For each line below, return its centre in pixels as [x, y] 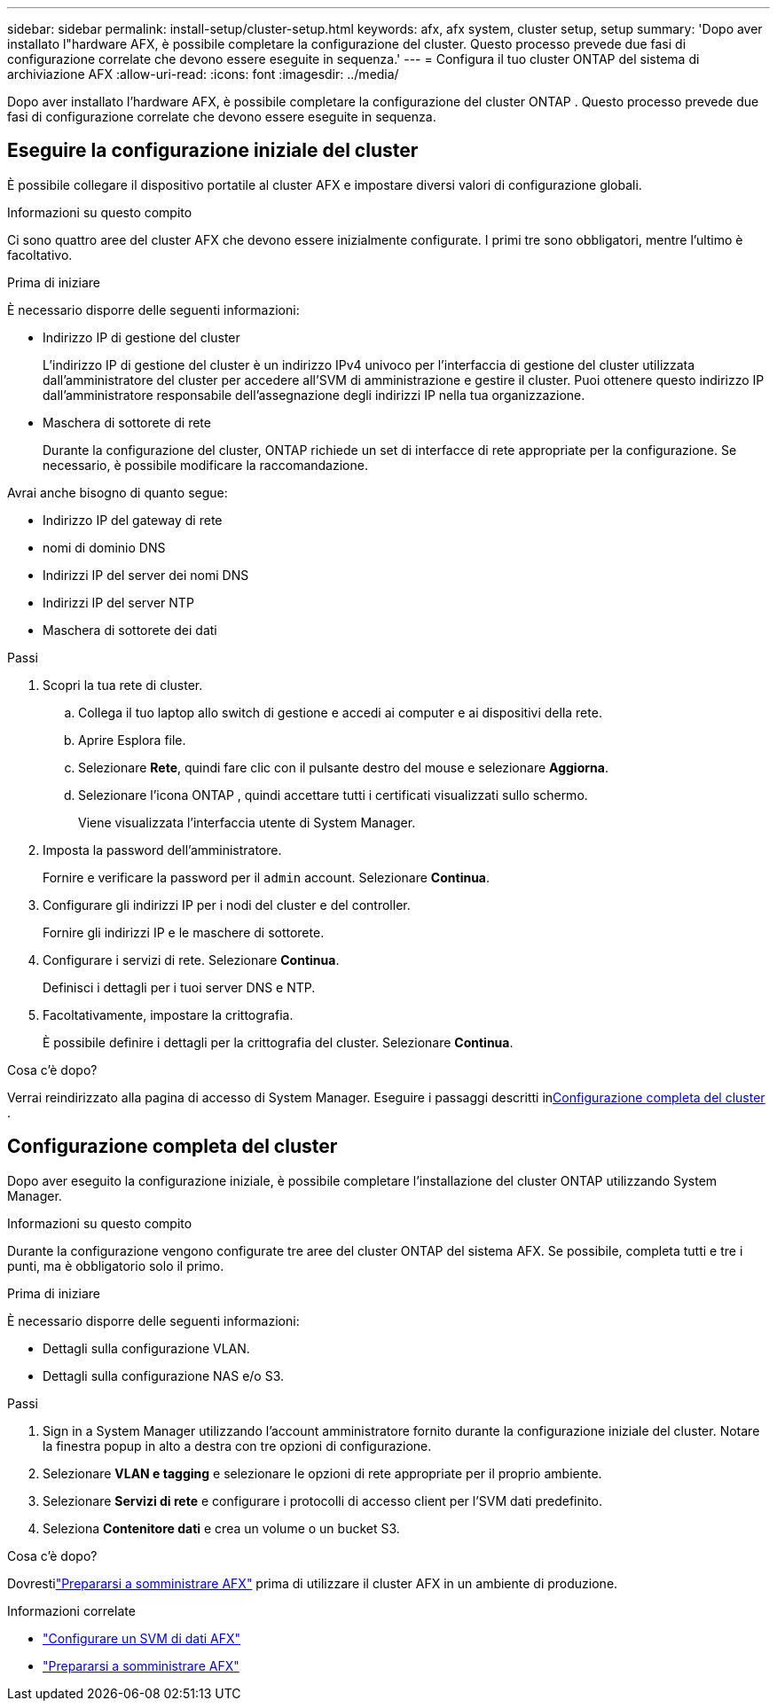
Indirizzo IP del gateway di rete [133, 520]
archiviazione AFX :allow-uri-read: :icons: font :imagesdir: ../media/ [203, 74]
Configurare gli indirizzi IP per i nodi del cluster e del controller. [227, 905]
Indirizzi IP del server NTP [118, 602]
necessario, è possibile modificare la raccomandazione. [205, 465]
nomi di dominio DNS [104, 547]
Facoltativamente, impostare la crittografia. [168, 1015]
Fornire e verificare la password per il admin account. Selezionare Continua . [267, 877]
